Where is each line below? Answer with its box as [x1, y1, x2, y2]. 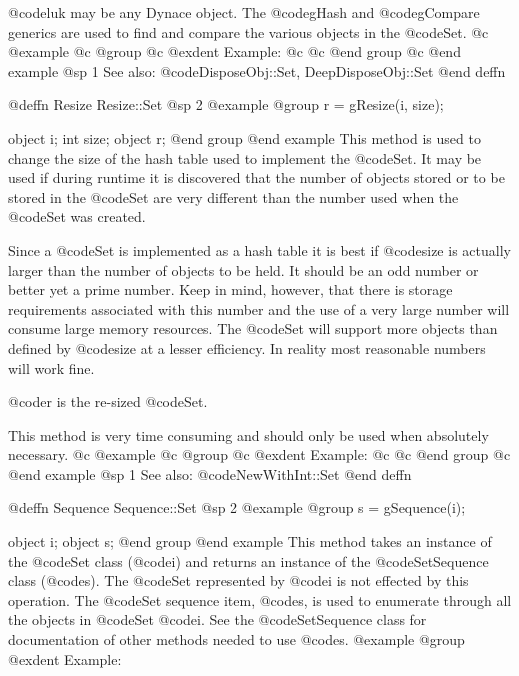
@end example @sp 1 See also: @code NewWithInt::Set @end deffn [8, 463, 412, 484]
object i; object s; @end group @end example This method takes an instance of [8, 531, 492, 552]
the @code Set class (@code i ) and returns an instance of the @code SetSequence [8, 550, 489, 571]
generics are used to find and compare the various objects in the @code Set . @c [8, 21, 489, 42]
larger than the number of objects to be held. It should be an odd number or [8, 259, 479, 280]
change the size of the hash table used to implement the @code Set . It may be [8, 147, 482, 168]
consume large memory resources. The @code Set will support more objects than [8, 318, 498, 339]
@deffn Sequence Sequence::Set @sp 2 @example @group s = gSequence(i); [8, 497, 466, 518]
